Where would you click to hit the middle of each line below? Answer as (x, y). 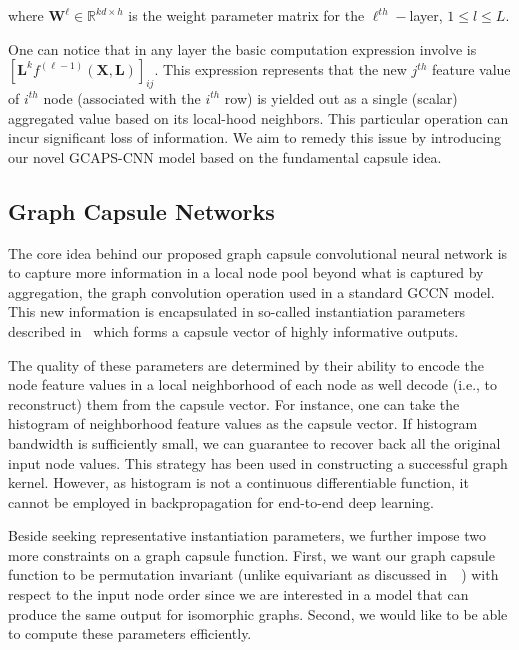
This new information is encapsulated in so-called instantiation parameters (237, 311)
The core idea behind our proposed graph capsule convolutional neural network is (258, 252)
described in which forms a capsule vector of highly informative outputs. (233, 330)
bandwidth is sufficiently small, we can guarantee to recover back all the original (254, 442)
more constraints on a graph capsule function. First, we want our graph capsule (251, 554)
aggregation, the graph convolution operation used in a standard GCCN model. (251, 291)
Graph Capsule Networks (141, 210)
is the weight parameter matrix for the (246, 15)
